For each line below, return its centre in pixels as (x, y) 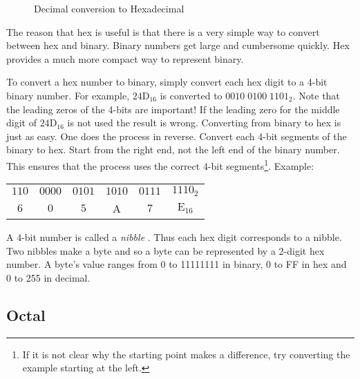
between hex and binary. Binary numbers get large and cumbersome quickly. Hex (178, 45)
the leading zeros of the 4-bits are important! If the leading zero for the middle (173, 109)
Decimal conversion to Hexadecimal (109, 8)
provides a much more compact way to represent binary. (125, 58)
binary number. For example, (68, 95)
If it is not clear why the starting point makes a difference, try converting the (186, 354)
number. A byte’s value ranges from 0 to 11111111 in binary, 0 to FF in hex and (177, 264)
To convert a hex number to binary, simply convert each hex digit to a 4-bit (167, 82)
